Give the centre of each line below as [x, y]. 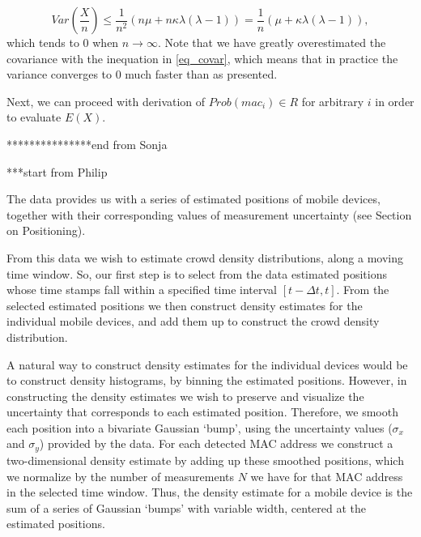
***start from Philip [57, 171]
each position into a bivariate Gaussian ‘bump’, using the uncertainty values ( [200, 427]
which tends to [43, 42]
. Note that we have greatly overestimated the [272, 42]
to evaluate [34, 117]
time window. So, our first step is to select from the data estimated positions [197, 273]
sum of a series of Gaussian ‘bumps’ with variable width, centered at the [186, 507]
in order [395, 101]
